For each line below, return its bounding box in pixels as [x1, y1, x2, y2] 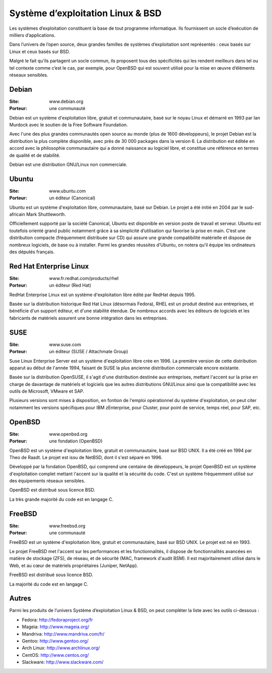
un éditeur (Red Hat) [49, 283, 92, 289]
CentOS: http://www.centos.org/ [22, 652, 89, 658]
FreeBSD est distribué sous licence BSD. [9, 572, 93, 578]
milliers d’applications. [9, 32, 55, 38]
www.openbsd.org [49, 431, 88, 437]
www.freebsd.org [49, 523, 86, 529]
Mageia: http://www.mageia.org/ [22, 624, 90, 630]
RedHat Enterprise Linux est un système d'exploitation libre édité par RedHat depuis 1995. [9, 292, 196, 298]
